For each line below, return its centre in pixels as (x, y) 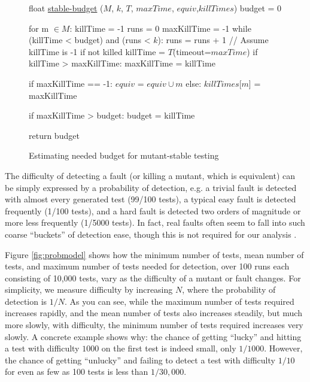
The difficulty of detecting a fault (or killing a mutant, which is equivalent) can (150, 175)
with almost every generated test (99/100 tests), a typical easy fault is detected (151, 199)
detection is (26, 301)
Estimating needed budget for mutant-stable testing (124, 155)
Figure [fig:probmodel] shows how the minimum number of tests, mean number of (154, 254)
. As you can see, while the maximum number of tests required (179, 301)
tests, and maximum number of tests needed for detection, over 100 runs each (147, 266)
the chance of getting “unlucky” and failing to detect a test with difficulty (140, 360)
